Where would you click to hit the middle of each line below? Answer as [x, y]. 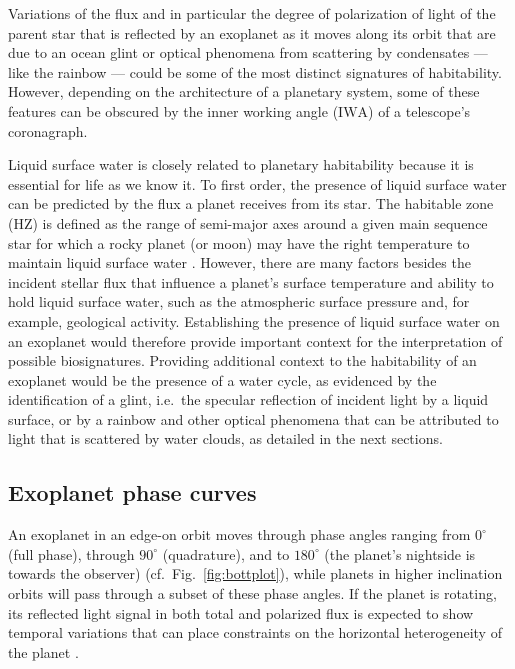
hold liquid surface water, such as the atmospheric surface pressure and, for [239, 301]
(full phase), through [71, 553]
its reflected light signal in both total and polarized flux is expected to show [241, 612]
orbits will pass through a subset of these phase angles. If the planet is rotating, [252, 593]
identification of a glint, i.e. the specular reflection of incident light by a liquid [248, 399]
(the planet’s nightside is [400, 553]
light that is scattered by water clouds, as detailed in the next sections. [225, 438]
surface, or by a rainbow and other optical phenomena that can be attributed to [253, 418]
